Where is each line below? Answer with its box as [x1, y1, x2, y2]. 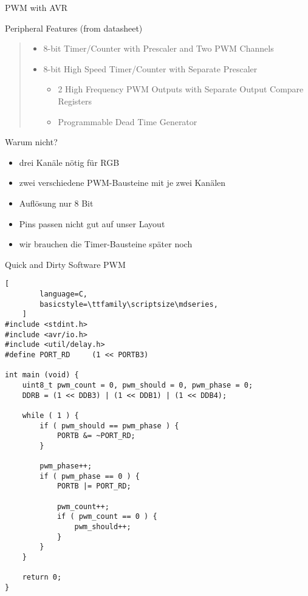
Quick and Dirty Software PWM [5, 258, 126, 270]
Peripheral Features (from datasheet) [5, 21, 143, 34]
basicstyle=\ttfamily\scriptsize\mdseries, [39, 300, 218, 309]
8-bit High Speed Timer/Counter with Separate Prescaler [43, 62, 258, 75]
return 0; [22, 573, 62, 582]
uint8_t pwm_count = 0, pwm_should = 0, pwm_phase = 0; [22, 380, 253, 389]
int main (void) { [5, 371, 79, 380]
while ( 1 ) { [22, 411, 79, 420]
